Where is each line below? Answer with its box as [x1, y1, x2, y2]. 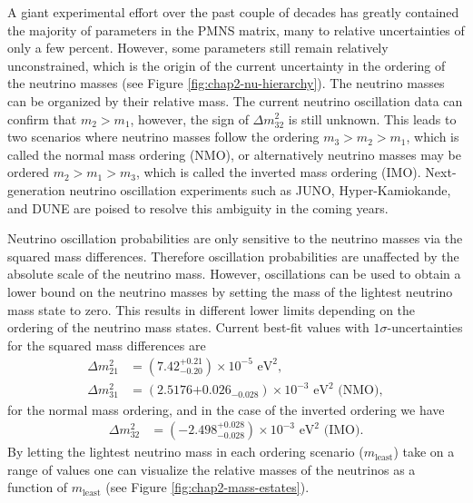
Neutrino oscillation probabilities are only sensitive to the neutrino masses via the [7, 229, 463, 248]
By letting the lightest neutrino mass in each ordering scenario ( [7, 442, 364, 461]
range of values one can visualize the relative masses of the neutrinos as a [7, 459, 416, 478]
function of [7, 478, 68, 497]
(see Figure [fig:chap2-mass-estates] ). [105, 478, 310, 497]
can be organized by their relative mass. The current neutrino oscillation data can [7, 91, 463, 110]
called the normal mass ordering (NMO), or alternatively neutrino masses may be [7, 144, 461, 163]
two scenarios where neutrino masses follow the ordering [7, 127, 320, 146]
